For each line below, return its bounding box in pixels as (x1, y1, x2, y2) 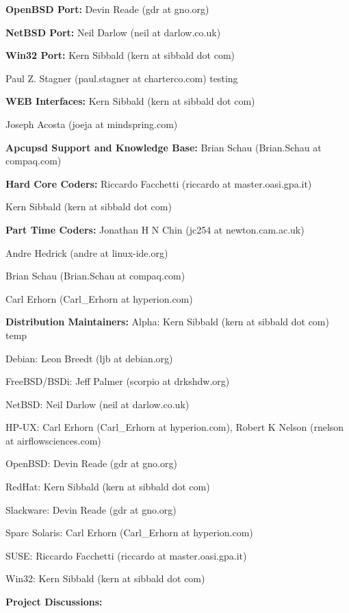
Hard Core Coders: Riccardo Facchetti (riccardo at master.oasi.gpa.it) (5, 176, 312, 190)
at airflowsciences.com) (5, 433, 101, 447)
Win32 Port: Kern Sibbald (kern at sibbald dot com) (5, 48, 235, 62)
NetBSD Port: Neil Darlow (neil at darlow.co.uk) (5, 25, 221, 39)
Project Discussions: (5, 595, 103, 609)
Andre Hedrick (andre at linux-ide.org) (5, 245, 168, 260)
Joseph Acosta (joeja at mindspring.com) (5, 116, 178, 131)
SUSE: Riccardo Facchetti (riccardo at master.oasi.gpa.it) (5, 548, 247, 562)
